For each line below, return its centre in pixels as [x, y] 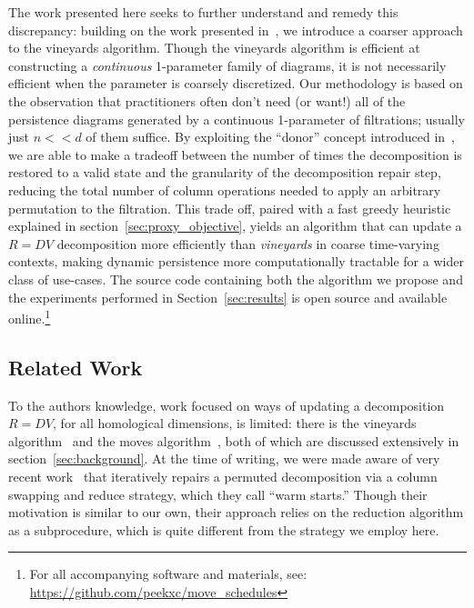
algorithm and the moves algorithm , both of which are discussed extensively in [234, 440]
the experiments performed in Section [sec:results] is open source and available [228, 297]
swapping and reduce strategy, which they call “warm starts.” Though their [218, 494]
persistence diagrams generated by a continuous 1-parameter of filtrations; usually [237, 119]
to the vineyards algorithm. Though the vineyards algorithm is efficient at [214, 48]
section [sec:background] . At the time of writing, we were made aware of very [224, 458]
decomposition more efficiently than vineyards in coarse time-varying [248, 243]
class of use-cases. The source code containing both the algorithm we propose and [236, 279]
